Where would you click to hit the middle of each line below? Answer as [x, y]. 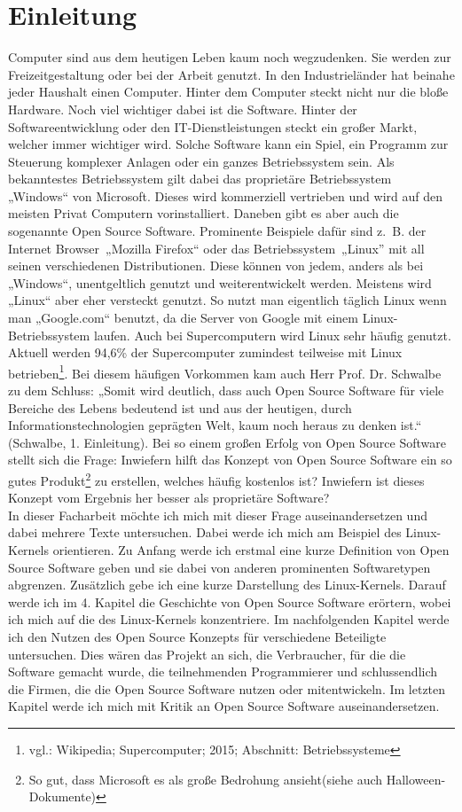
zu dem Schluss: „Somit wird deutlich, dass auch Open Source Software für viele [226, 390]
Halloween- [416, 779]
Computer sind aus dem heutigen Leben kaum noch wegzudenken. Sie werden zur [230, 57]
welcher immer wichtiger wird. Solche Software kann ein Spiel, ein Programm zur [228, 144]
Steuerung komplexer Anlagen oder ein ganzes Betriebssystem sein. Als [201, 161]
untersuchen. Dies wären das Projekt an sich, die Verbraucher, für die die [207, 654]
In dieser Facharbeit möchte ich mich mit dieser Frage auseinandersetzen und [218, 515]
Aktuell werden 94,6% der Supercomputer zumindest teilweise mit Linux [205, 352]
